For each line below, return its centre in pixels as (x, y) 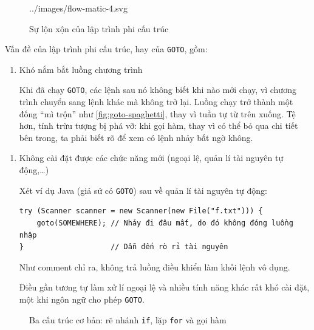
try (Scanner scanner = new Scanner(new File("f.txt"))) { (141, 211)
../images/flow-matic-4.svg (78, 8)
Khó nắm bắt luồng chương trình (81, 69)
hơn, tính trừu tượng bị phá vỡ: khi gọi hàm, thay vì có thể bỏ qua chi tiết (159, 125)
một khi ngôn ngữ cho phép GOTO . (82, 299)
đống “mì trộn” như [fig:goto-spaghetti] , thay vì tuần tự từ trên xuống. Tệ (157, 113)
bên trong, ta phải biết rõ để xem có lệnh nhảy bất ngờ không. (136, 137)
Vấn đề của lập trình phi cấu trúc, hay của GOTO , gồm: (106, 49)
